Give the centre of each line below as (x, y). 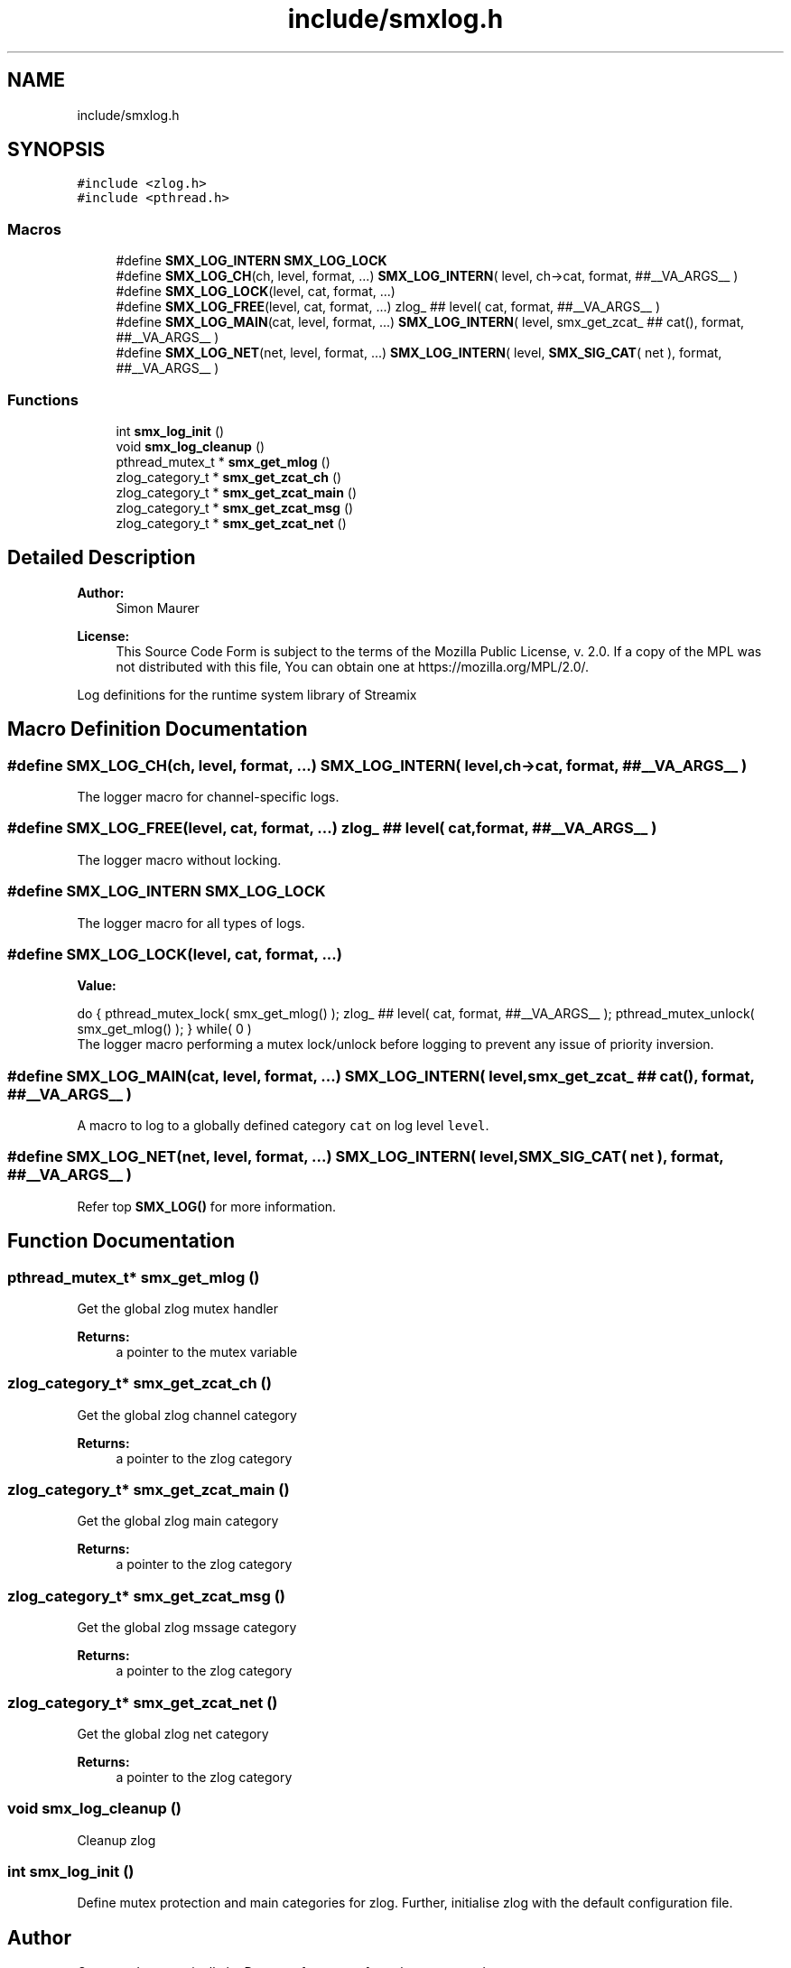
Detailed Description (102, 558)
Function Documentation (121, 1241)
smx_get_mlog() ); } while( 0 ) (164, 1029)
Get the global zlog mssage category (187, 1628)
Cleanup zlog (116, 1840)
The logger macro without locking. (179, 859)
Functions (43, 399)
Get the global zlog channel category (187, 1415)
